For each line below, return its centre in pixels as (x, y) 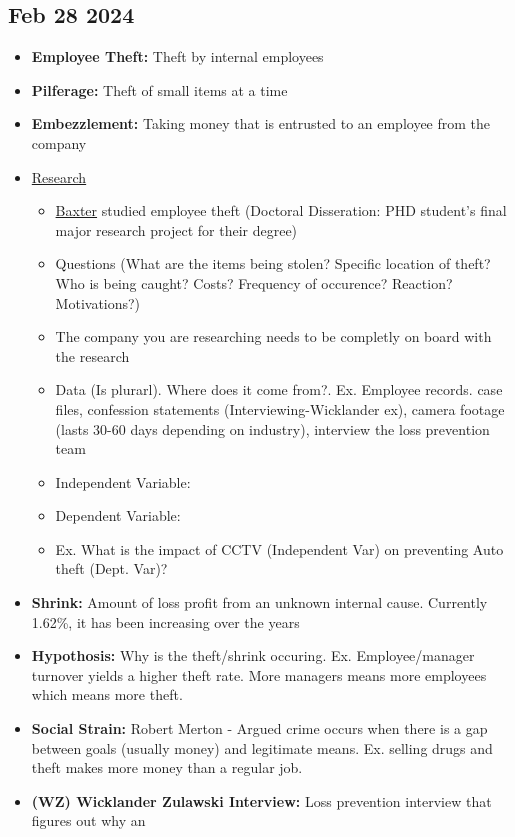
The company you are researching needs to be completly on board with (273, 336)
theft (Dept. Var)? (111, 568)
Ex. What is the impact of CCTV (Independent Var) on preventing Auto (279, 548)
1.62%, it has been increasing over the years (165, 621)
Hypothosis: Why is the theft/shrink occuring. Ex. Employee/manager (253, 655)
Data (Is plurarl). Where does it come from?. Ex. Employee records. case (279, 389)
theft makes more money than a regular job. (167, 767)
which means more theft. (107, 694)
